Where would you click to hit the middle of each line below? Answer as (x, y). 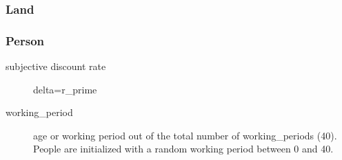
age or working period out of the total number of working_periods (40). (185, 135)
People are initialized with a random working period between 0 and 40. (183, 149)
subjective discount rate (56, 66)
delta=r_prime (65, 89)
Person (25, 40)
